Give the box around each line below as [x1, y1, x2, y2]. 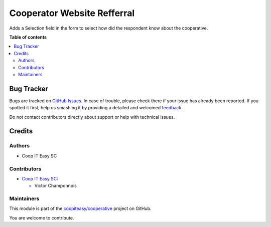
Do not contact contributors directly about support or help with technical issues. [9, 114, 175, 120]
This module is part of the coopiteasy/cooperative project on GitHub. [9, 205, 152, 211]
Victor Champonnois [34, 183, 77, 189]
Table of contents [9, 34, 47, 40]
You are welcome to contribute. [9, 214, 74, 220]
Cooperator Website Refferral [9, 8, 135, 19]
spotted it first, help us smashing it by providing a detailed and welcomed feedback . [9, 105, 183, 111]
